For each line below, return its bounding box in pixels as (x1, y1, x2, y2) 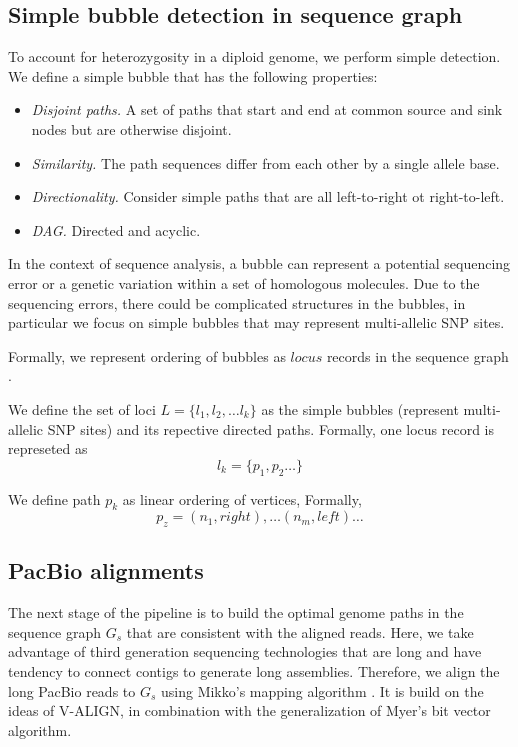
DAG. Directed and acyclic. (31, 219, 201, 240)
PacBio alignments (8, 555, 204, 586)
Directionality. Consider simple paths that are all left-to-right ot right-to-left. (31, 186, 505, 207)
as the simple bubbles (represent (261, 398, 459, 419)
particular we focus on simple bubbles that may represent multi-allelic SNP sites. (8, 312, 505, 333)
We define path (8, 488, 101, 509)
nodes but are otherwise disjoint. (31, 118, 232, 139)
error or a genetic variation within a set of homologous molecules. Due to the (8, 272, 480, 293)
